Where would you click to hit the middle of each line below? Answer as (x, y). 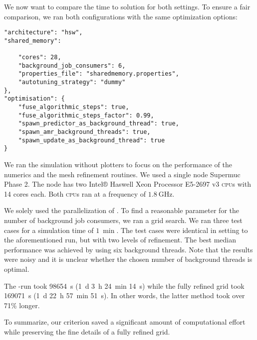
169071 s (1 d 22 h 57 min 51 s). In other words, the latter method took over (125, 295)
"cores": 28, (40, 57)
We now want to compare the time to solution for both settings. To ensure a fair (127, 6)
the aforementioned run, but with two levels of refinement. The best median (120, 240)
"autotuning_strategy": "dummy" (72, 82)
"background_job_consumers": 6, (72, 65)
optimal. (17, 269)
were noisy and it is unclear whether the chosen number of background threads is (128, 259)
